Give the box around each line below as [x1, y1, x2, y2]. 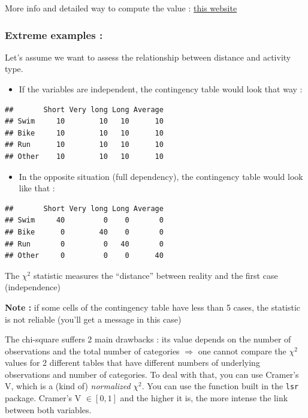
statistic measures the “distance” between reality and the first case [33, 269, 278, 281]
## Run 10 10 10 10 [5, 140, 164, 149]
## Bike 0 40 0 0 [5, 227, 164, 236]
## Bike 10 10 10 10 [5, 128, 164, 137]
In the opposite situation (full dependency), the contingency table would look [19, 170, 303, 182]
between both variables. [5, 403, 92, 416]
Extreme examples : [5, 27, 103, 42]
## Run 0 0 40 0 [5, 239, 164, 248]
